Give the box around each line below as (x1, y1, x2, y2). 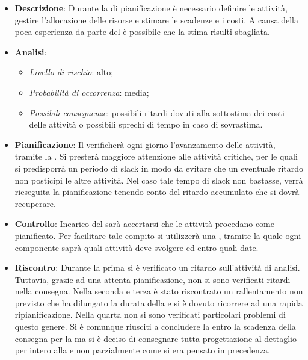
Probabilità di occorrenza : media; (29, 85, 149, 98)
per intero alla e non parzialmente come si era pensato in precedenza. (14, 344, 270, 356)
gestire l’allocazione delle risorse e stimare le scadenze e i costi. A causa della (14, 13, 298, 26)
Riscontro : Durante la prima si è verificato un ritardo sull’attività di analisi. (14, 261, 300, 274)
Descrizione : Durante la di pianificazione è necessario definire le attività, (14, 2, 288, 14)
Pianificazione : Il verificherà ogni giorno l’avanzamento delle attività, (14, 138, 276, 151)
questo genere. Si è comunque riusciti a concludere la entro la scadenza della (14, 320, 296, 333)
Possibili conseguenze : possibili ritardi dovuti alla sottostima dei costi (29, 106, 285, 119)
